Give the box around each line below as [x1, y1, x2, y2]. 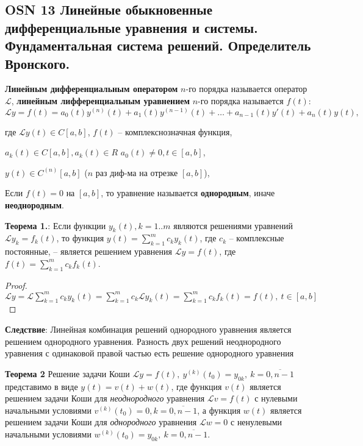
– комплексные [229, 232, 284, 244]
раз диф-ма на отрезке [95, 166, 178, 179]
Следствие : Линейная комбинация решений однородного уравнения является [5, 323, 292, 336]
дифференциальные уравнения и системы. [5, 18, 258, 37]
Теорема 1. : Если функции [5, 219, 106, 232]
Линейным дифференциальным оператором [5, 82, 178, 95]
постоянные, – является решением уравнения [5, 245, 172, 258]
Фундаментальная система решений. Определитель [5, 36, 311, 55]
